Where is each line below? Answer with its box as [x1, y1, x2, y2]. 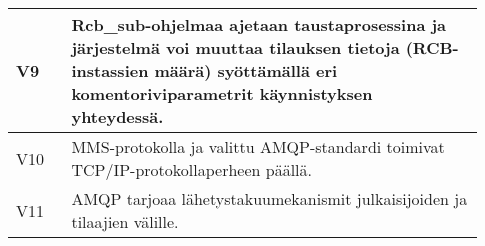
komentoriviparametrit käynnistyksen [71, 82, 373, 105]
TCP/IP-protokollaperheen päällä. [71, 158, 312, 181]
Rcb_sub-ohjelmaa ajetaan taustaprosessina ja [71, 13, 447, 36]
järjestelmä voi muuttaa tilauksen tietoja [71, 36, 400, 59]
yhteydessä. [71, 105, 164, 128]
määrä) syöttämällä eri [154, 59, 338, 82]
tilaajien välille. [71, 210, 179, 233]
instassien [71, 59, 149, 82]
